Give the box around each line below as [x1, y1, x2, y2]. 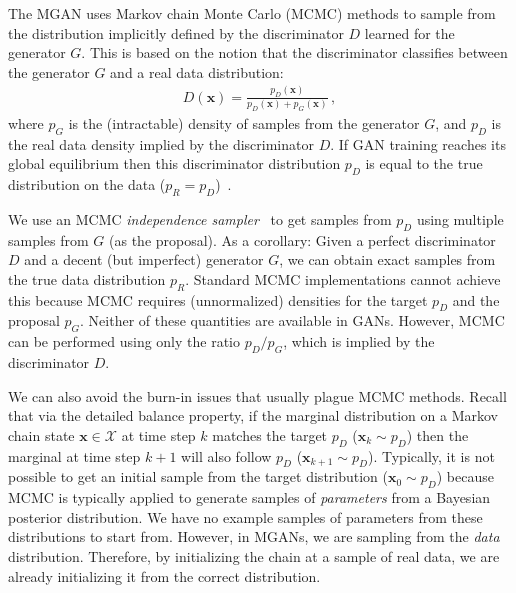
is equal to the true [365, 153, 483, 174]
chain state [8, 424, 75, 445]
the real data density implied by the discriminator [8, 133, 314, 154]
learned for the [364, 22, 455, 43]
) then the [406, 424, 469, 445]
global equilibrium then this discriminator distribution [8, 153, 341, 174]
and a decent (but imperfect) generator [24, 249, 264, 270]
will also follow [181, 445, 272, 466]
